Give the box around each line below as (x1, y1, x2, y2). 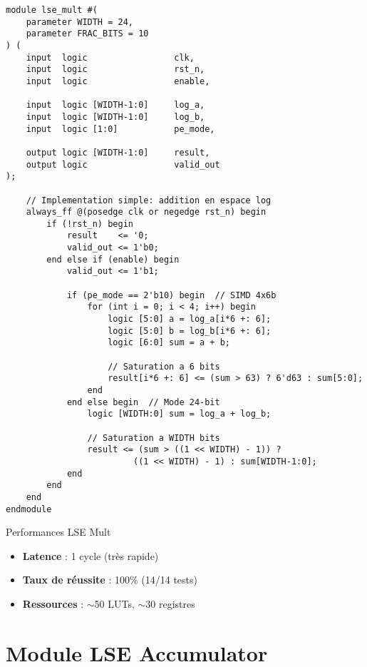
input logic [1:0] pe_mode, (26, 123, 215, 134)
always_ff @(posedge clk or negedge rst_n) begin (26, 207, 267, 218)
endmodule (6, 504, 52, 514)
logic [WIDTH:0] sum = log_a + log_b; (87, 409, 272, 419)
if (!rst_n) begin (46, 218, 133, 229)
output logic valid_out (26, 159, 220, 170)
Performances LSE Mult (6, 524, 111, 539)
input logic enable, (26, 76, 210, 86)
